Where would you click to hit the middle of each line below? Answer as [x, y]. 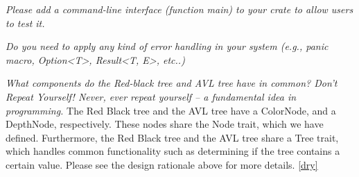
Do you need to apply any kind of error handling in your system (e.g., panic [167, 46]
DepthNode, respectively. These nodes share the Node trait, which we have [165, 124]
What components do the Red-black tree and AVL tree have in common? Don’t [172, 83]
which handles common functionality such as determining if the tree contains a [173, 151]
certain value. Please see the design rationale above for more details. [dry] [162, 164]
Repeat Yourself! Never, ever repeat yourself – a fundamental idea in [151, 96]
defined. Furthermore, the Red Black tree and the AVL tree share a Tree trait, [172, 137]
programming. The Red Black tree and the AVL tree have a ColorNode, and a [171, 110]
